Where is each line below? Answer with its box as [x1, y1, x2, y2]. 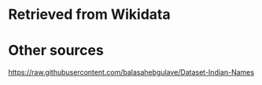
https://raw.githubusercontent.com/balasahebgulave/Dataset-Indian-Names [8, 68, 254, 77]
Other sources [8, 42, 104, 60]
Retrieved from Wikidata [8, 6, 171, 24]
